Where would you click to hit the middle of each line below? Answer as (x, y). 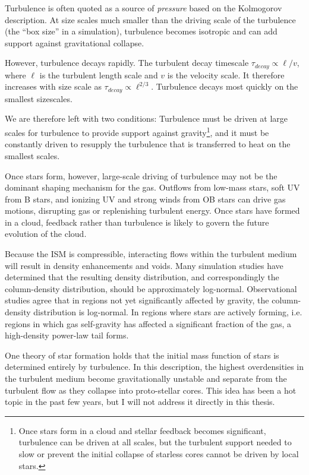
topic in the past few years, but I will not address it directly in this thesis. (140, 402)
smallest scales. (32, 155)
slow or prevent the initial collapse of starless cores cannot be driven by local (159, 453)
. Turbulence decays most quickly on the (225, 86)
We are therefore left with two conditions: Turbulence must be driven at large (146, 118)
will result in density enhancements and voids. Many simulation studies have (144, 265)
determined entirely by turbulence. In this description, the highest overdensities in (154, 367)
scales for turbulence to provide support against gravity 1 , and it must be (137, 132)
